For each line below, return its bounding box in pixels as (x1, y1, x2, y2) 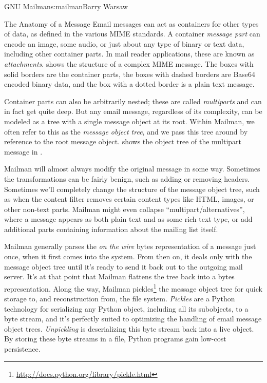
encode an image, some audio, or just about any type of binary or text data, (4, 38, 244, 49)
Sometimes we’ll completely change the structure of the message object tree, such (4, 183, 260, 194)
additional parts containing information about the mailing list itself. (4, 223, 218, 234)
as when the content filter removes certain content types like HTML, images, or (4, 194, 254, 204)
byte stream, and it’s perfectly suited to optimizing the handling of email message (4, 313, 262, 324)
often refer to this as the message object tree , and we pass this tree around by (4, 126, 248, 137)
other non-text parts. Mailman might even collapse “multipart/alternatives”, (4, 203, 245, 214)
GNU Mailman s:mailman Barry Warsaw (4, 1, 128, 11)
